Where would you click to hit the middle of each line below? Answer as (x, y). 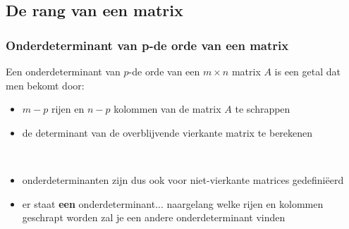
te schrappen (263, 109)
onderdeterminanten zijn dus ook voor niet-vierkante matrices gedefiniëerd (183, 179)
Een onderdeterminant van (63, 71)
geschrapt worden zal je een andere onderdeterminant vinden (154, 217)
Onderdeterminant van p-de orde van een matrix (147, 45)
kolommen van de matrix (167, 109)
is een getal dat (308, 71)
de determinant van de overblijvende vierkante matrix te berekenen (167, 132)
